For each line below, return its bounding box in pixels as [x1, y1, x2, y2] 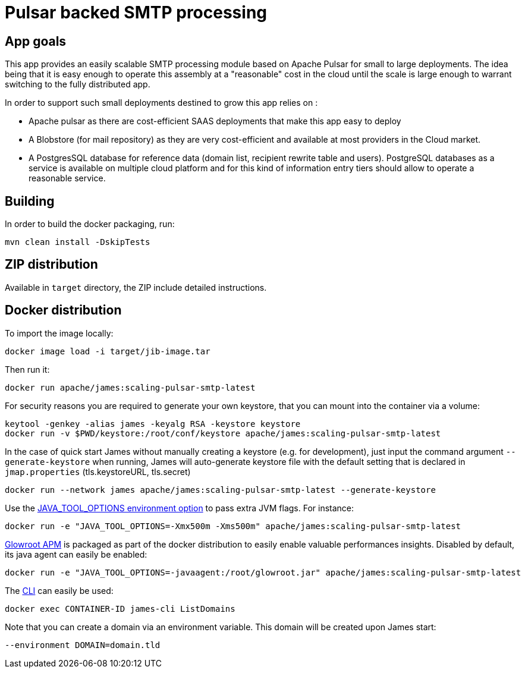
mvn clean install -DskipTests [5, 237, 150, 247]
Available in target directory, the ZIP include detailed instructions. [5, 282, 267, 293]
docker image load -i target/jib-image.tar [5, 346, 210, 356]
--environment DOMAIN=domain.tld [5, 640, 161, 650]
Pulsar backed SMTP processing [5, 2, 268, 23]
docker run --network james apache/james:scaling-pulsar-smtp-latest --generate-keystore [5, 485, 436, 495]
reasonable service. [29, 173, 106, 184]
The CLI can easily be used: [5, 585, 114, 596]
